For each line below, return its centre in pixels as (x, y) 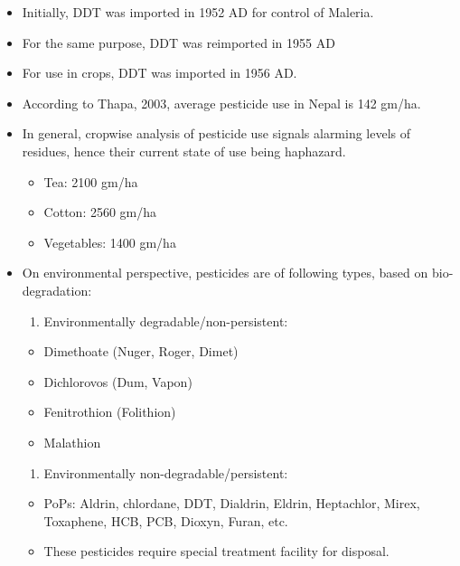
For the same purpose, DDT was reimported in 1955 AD (178, 42)
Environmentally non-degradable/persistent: (166, 472)
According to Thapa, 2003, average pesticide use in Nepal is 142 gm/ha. (221, 103)
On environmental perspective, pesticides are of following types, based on (225, 273)
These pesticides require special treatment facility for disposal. (216, 551)
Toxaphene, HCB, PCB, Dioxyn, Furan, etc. (166, 520)
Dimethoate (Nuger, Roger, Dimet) (141, 351)
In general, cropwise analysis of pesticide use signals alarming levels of (216, 133)
